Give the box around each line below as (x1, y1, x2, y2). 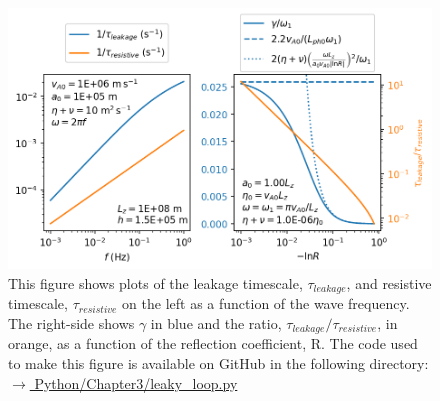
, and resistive (346, 272, 432, 293)
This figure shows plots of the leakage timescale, (8, 272, 303, 293)
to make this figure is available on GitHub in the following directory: (8, 353, 429, 374)
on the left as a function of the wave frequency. (122, 293, 410, 314)
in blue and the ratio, (150, 313, 282, 334)
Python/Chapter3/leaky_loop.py (34, 372, 238, 393)
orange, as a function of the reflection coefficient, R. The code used (8, 333, 418, 354)
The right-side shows (8, 313, 135, 334)
